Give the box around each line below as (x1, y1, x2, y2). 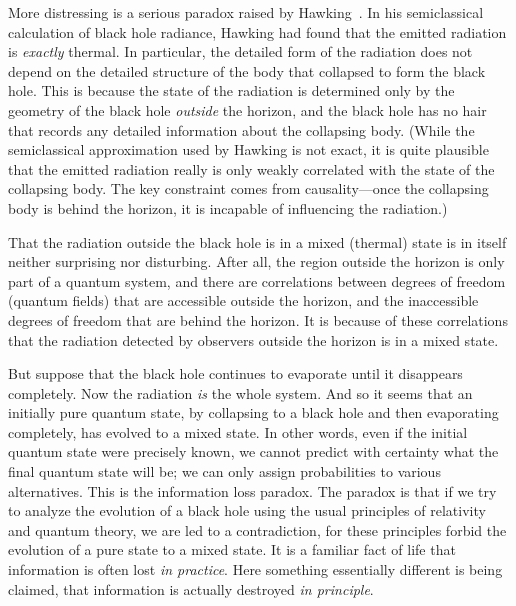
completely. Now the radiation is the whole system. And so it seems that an (8, 382, 473, 403)
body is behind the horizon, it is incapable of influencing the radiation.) (8, 197, 448, 218)
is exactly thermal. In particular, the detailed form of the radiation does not (8, 41, 473, 62)
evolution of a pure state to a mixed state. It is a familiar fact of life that (8, 539, 456, 560)
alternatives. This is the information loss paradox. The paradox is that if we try (8, 480, 497, 501)
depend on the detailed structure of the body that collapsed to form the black (8, 60, 486, 81)
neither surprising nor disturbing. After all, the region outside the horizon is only (8, 251, 505, 272)
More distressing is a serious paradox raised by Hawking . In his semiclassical (8, 2, 484, 22)
